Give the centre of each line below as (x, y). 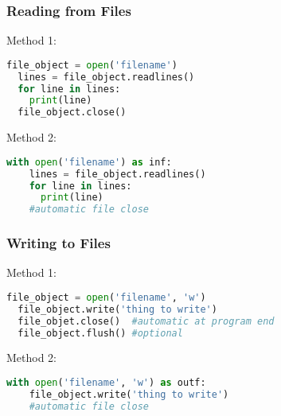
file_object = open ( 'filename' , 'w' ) (106, 297)
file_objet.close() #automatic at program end (146, 321)
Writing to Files (59, 243)
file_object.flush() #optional (100, 333)
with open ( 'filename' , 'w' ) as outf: (106, 383)
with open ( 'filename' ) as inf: (89, 162)
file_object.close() (72, 113)
